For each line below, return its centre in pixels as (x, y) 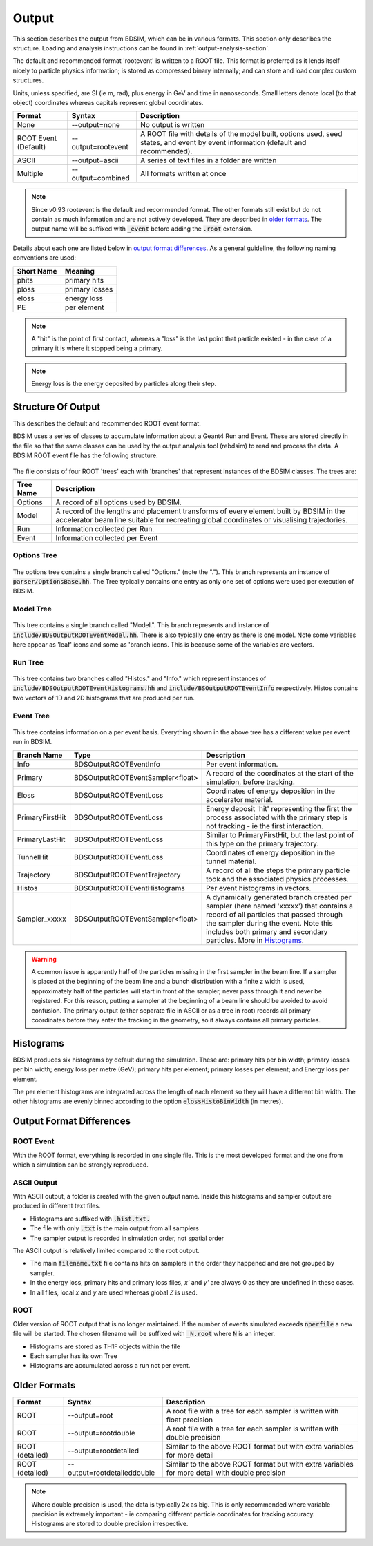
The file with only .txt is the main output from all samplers (115, 1228)
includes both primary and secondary (267, 931)
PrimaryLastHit (41, 839)
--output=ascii (95, 160)
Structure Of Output (57, 407)
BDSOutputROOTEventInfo (117, 764)
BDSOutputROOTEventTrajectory (127, 875)
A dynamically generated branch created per (279, 897)
